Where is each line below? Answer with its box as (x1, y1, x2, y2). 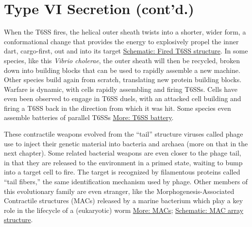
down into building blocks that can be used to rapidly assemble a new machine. (4, 65, 240, 75)
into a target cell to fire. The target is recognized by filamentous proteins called (4, 167, 240, 177)
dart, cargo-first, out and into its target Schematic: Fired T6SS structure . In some (4, 46, 248, 56)
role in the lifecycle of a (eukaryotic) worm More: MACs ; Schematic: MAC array (4, 205, 244, 215)
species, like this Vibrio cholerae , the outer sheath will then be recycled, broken (4, 55, 240, 65)
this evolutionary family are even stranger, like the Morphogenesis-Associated (4, 186, 235, 196)
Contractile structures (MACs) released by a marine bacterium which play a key (4, 195, 243, 206)
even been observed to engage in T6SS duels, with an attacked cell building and (4, 93, 241, 104)
